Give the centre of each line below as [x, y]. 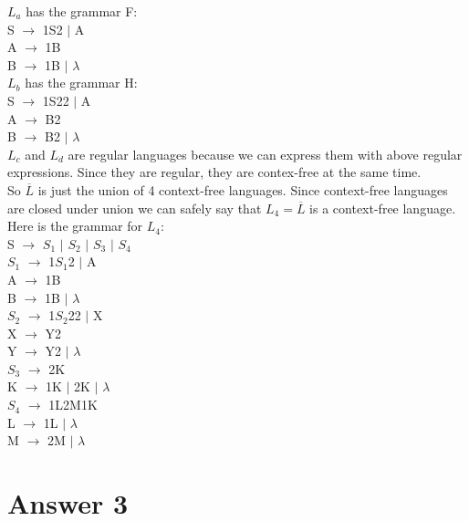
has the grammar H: [81, 83]
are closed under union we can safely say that [135, 208]
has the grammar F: [82, 11]
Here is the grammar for [75, 226]
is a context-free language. [383, 208]
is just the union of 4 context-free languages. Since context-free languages [243, 189]
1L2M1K [73, 405]
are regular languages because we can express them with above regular [265, 154]
